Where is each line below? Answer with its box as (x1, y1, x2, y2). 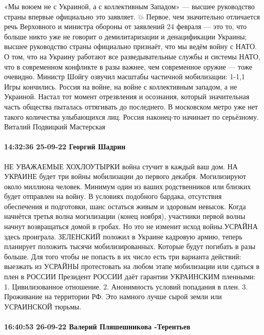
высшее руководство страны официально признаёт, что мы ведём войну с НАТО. (4, 41, 257, 52)
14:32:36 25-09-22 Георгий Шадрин (4, 141, 126, 152)
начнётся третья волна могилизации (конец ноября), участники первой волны (4, 211, 246, 221)
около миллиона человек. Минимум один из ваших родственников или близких (4, 181, 251, 191)
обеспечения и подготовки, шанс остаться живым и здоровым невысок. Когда (4, 200, 246, 211)
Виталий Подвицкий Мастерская (4, 121, 105, 132)
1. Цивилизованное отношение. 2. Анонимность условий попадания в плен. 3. (4, 281, 248, 292)
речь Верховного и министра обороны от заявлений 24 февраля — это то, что (4, 21, 247, 32)
